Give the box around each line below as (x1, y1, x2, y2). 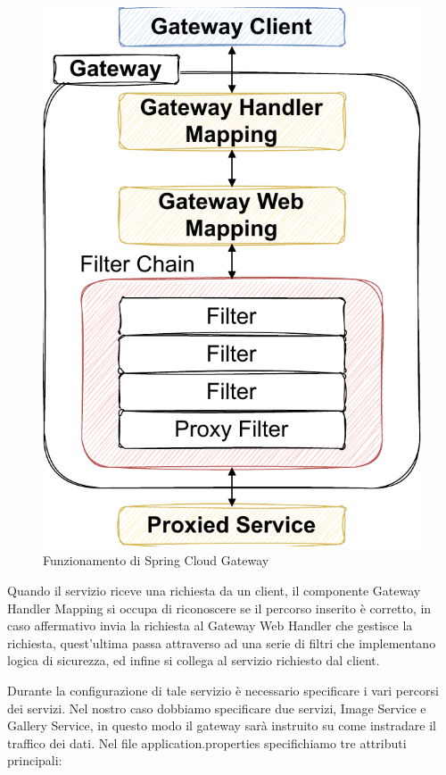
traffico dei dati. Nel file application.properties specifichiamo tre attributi (7, 733, 407, 752)
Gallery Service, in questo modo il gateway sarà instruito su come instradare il (7, 716, 436, 735)
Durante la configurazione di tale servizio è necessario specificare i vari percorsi (7, 680, 439, 699)
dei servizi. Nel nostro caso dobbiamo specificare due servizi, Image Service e (7, 698, 426, 717)
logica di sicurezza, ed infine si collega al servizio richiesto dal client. (7, 651, 380, 670)
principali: (7, 751, 62, 770)
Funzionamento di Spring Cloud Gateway (43, 551, 269, 570)
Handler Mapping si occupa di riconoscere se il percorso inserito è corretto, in (7, 598, 432, 617)
